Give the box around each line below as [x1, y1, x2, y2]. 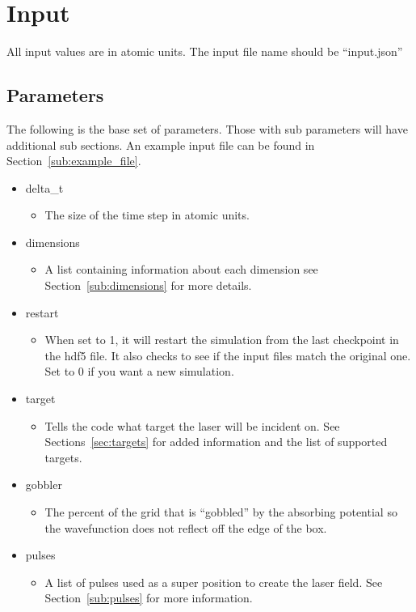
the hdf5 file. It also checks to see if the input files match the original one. [44, 346, 411, 363]
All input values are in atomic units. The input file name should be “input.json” [6, 43, 403, 60]
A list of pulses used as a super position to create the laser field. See [44, 573, 383, 590]
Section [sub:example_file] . [6, 152, 141, 169]
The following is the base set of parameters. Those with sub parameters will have [6, 120, 408, 137]
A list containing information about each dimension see [44, 261, 318, 278]
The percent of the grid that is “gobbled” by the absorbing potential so [44, 504, 397, 521]
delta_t [25, 179, 64, 196]
